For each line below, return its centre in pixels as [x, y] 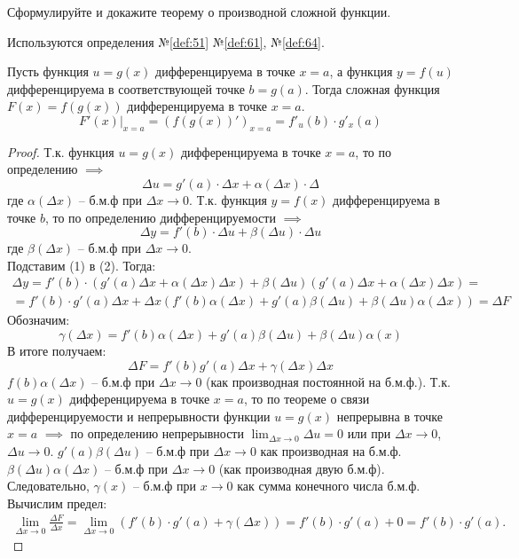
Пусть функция [48, 71]
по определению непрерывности [157, 433]
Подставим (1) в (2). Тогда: [82, 265]
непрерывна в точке [390, 416]
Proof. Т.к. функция [61, 151]
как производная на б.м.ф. [331, 450]
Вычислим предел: [57, 503]
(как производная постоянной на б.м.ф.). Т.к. [328, 381]
